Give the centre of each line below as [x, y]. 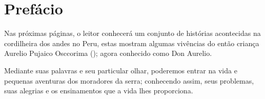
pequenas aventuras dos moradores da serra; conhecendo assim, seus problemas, [129, 80]
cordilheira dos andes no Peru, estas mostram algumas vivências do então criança [132, 43]
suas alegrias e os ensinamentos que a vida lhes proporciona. [99, 91]
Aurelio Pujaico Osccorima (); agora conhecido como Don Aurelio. [108, 53]
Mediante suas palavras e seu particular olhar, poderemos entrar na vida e [121, 70]
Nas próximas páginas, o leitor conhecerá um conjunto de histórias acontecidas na [132, 33]
